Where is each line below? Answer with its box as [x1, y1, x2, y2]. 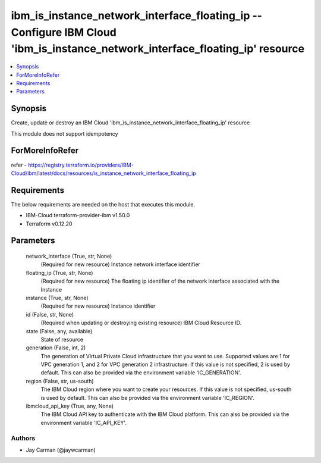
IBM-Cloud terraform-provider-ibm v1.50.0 [26, 212, 130, 219]
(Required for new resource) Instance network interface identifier [40, 261, 200, 268]
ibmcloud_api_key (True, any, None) [26, 402, 114, 410]
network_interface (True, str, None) [26, 253, 112, 259]
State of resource [40, 336, 84, 343]
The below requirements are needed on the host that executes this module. [11, 201, 196, 208]
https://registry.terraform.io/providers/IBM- [27, 161, 134, 168]
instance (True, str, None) [26, 294, 89, 301]
